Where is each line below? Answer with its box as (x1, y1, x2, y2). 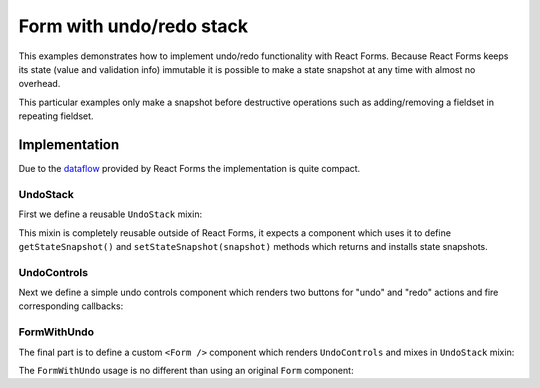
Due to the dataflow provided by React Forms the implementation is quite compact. (18, 163, 361, 175)
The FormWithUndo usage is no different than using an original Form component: (18, 365, 354, 376)
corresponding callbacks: (18, 300, 124, 312)
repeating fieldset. (18, 110, 94, 122)
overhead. (18, 78, 61, 90)
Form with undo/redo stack (18, 15, 249, 37)
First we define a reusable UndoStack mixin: (18, 208, 203, 220)
